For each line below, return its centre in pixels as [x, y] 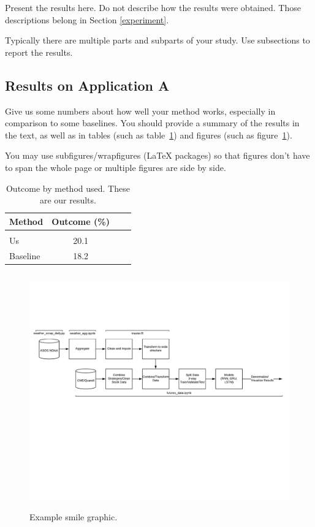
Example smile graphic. [74, 517]
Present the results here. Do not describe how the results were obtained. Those [153, 7]
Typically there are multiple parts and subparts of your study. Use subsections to [157, 40]
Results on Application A [87, 85]
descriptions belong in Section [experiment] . [87, 19]
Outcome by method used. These [68, 188]
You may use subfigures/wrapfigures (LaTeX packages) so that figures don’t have [157, 155]
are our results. [68, 200]
